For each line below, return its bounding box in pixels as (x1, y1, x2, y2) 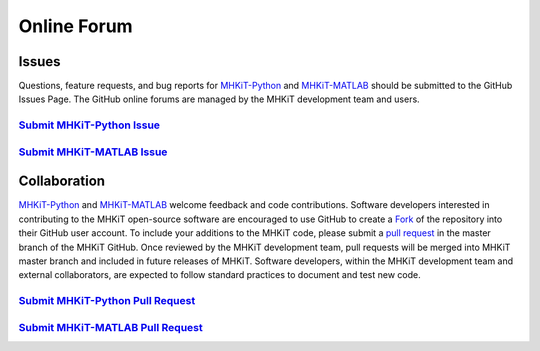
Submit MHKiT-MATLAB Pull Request (18, 320, 204, 334)
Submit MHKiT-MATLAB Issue (18, 145, 168, 159)
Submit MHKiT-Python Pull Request (18, 294, 196, 308)
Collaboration (18, 173, 105, 190)
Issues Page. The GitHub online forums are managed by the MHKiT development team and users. (18, 93, 420, 105)
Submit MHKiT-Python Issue (18, 118, 160, 132)
